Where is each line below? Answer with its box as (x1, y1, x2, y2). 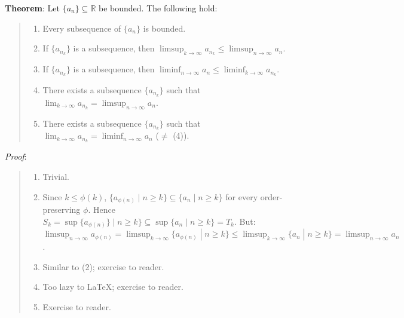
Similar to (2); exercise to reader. (42, 260, 164, 273)
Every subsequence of (42, 22, 121, 34)
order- (260, 190, 283, 203)
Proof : (5, 150, 27, 163)
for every (225, 190, 258, 203)
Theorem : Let (5, 2, 60, 14)
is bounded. (143, 22, 186, 34)
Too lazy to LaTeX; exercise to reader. (42, 280, 183, 293)
